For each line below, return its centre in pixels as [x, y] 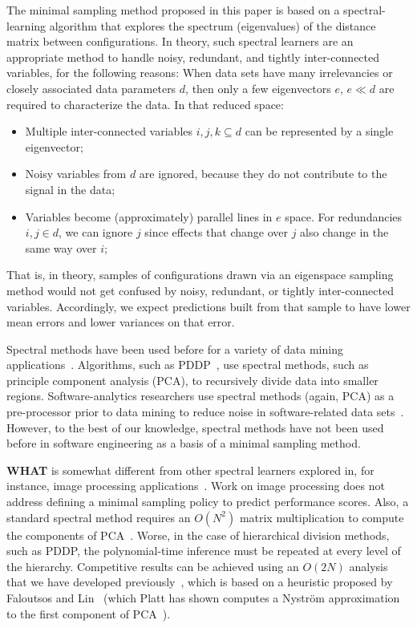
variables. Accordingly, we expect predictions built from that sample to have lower [208, 306]
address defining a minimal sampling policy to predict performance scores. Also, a [208, 502]
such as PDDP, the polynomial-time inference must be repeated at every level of [204, 551]
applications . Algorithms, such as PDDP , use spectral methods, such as [188, 365]
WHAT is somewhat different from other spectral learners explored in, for [190, 470]
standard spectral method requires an [99, 517]
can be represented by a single [319, 131]
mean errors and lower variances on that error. [121, 322]
